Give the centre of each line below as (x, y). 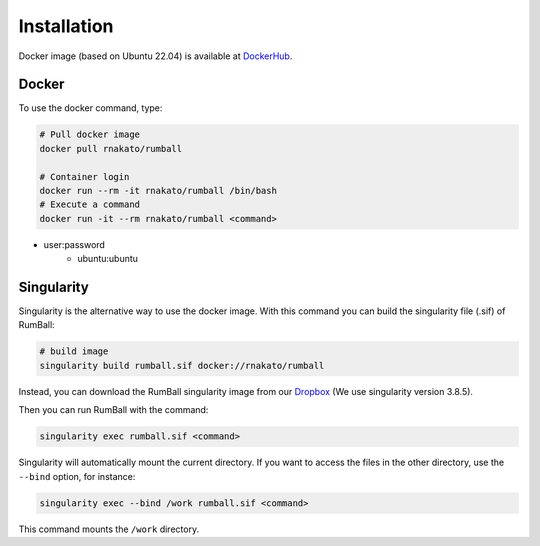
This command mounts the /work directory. (109, 529)
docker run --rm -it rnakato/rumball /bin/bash (158, 190)
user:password (74, 244)
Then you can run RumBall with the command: (113, 410)
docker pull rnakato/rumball (111, 148)
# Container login (84, 176)
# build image (74, 351)
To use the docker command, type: (90, 108)
